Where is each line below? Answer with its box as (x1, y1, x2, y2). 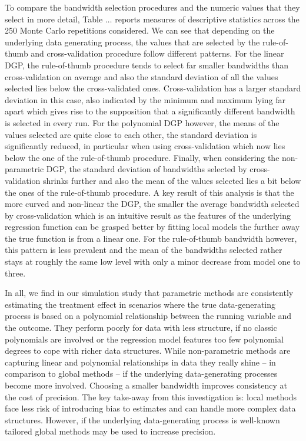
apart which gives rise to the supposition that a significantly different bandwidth (5, 105, 295, 117)
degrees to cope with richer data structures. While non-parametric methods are (5, 344, 291, 357)
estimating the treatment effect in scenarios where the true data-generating (5, 298, 276, 310)
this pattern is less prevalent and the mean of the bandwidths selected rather (5, 243, 282, 256)
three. (5, 266, 26, 279)
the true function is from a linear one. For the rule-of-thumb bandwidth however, (5, 232, 297, 244)
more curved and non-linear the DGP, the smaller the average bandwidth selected (5, 198, 300, 210)
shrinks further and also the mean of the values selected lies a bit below (42, 174, 301, 186)
